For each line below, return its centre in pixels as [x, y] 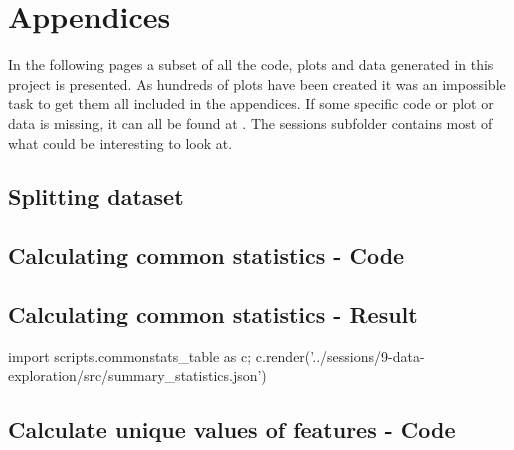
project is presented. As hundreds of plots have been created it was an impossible [257, 83]
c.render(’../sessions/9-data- [340, 355]
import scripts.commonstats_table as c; [130, 355]
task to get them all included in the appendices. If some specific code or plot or [251, 103]
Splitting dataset [96, 196]
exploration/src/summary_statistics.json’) [137, 375]
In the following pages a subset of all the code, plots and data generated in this [251, 64]
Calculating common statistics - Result [213, 314]
